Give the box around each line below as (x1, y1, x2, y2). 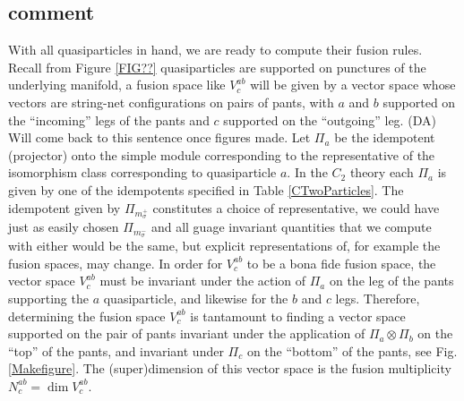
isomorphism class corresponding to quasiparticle (8, 163, 277, 182)
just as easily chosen (8, 218, 119, 236)
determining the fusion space (8, 306, 166, 325)
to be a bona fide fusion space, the (246, 253, 436, 272)
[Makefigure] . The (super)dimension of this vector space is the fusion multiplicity (8, 359, 451, 378)
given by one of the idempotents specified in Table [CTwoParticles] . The (8, 180, 404, 199)
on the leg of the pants (329, 271, 454, 290)
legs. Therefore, (335, 288, 420, 307)
